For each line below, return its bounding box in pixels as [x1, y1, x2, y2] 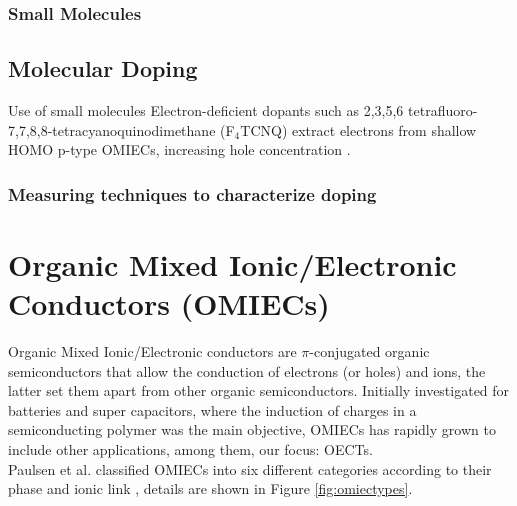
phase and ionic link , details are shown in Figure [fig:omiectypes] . [8, 478, 413, 499]
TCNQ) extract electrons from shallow [240, 119, 477, 140]
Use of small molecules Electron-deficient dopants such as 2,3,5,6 [8, 100, 404, 121]
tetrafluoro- [408, 100, 478, 121]
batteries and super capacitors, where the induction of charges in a [8, 399, 417, 420]
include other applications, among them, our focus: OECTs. [8, 438, 373, 459]
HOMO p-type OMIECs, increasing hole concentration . [8, 139, 351, 160]
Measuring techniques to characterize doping [8, 181, 377, 206]
